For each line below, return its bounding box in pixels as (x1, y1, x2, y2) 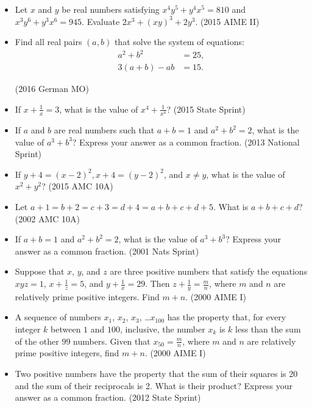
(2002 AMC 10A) (15, 212, 80, 225)
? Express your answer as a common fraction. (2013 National (72, 135, 300, 148)
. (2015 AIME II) (195, 15, 260, 27)
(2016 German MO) (15, 82, 89, 95)
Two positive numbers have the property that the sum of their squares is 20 (15, 367, 298, 380)
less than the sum (235, 323, 301, 336)
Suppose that (15, 265, 65, 278)
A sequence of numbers (15, 311, 101, 323)
